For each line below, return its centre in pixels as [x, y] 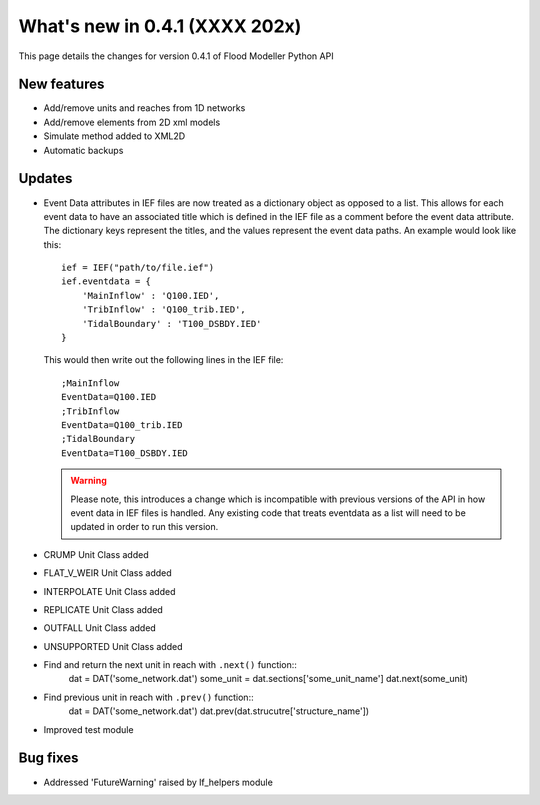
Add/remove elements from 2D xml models [132, 122]
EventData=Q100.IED [109, 397]
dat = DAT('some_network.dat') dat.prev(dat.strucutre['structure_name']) [219, 711]
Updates [45, 178]
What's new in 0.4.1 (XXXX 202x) [160, 26]
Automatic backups [83, 150]
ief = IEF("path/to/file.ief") [138, 268]
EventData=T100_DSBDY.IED [125, 453]
